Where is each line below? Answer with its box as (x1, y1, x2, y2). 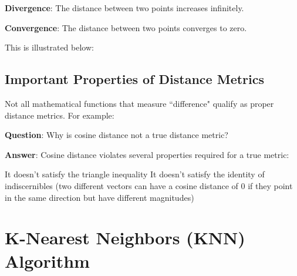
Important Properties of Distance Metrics (5, 70, 265, 88)
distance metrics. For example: (5, 109, 114, 121)
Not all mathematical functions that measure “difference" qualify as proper (5, 97, 274, 109)
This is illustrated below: (5, 41, 94, 53)
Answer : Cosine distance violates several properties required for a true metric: (5, 148, 289, 160)
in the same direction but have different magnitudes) (5, 191, 194, 203)
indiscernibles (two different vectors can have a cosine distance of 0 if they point (5, 179, 293, 191)
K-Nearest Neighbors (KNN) (5, 225, 245, 250)
